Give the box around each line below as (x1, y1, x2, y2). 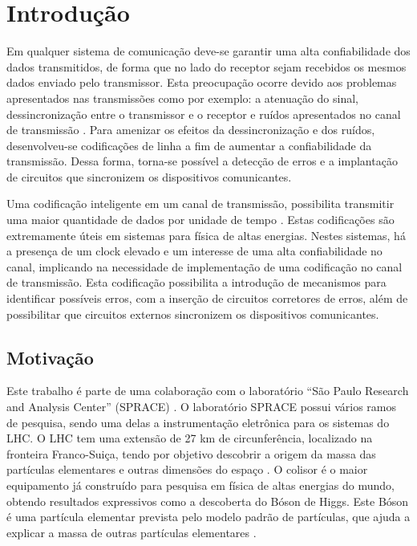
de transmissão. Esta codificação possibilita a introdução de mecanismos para (6, 274, 387, 291)
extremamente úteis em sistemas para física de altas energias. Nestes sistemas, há (6, 226, 406, 243)
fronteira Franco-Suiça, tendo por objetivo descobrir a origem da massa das (6, 445, 376, 462)
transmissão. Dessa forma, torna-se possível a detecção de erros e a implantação (6, 153, 398, 169)
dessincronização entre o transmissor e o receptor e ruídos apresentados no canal (6, 105, 401, 122)
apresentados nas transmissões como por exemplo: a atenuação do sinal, (6, 89, 358, 106)
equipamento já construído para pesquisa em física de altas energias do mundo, (6, 476, 395, 493)
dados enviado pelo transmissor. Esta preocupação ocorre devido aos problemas (6, 74, 397, 91)
